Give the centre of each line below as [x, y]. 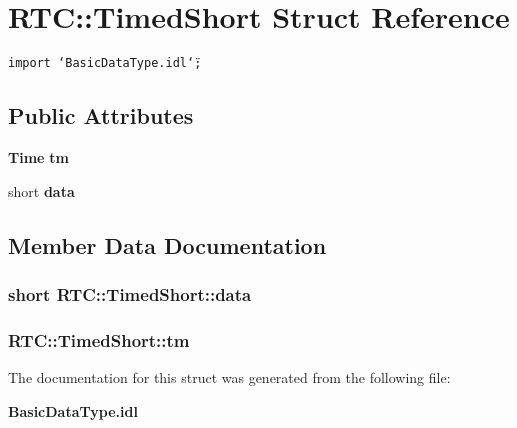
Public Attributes [101, 115]
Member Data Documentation [167, 244]
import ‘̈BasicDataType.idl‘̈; [105, 63]
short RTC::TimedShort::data [130, 293]
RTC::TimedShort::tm [99, 339]
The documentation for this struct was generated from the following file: [229, 377]
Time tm [38, 156]
